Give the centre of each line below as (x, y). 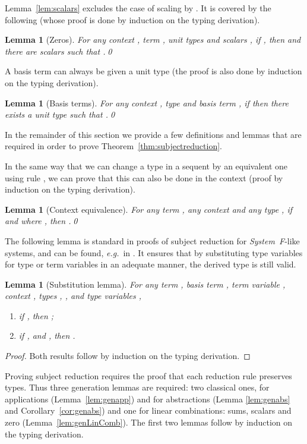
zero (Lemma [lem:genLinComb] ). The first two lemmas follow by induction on (149, 422)
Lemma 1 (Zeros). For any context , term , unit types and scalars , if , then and (153, 40)
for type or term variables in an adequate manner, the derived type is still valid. (151, 264)
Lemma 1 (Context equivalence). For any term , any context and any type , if (148, 209)
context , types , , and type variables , (73, 296)
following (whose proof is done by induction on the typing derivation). (132, 19)
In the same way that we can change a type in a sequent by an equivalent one (146, 166)
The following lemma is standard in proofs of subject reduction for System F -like (152, 240)
